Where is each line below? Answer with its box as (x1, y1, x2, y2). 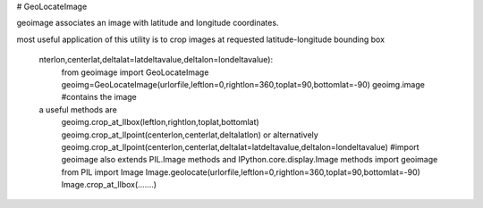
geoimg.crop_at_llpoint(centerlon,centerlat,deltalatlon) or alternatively (61, 129, 319, 140)
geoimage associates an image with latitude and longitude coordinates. (16, 18, 279, 29)
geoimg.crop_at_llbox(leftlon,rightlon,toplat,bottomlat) (61, 117, 259, 128)
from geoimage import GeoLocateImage (61, 67, 209, 78)
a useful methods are (38, 104, 118, 115)
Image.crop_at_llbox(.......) (61, 179, 157, 190)
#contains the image (61, 92, 138, 103)
